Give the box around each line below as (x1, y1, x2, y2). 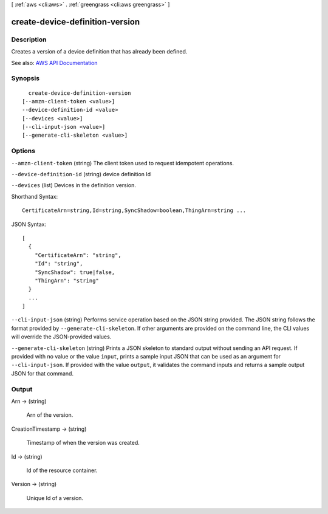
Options (11, 146, 36, 155)
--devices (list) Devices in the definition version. (11, 182, 137, 189)
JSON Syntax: (11, 221, 47, 228)
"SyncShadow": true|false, (34, 269, 115, 276)
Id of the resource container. (26, 467, 98, 474)
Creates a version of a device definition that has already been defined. (11, 48, 188, 55)
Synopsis (11, 74, 39, 83)
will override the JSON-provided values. (11, 333, 112, 340)
